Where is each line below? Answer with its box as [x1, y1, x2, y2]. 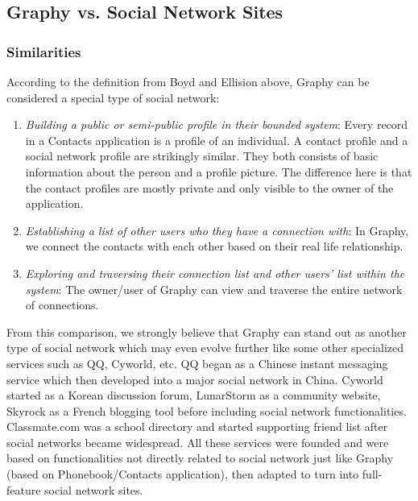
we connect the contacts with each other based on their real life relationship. [25, 238, 404, 255]
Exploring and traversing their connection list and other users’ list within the [25, 264, 405, 281]
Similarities [6, 41, 81, 61]
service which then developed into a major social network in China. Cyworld [6, 371, 383, 387]
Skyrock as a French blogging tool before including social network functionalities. [6, 402, 407, 419]
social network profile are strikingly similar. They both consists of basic [25, 147, 379, 164]
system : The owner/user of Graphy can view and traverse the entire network [25, 280, 403, 297]
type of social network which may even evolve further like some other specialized [6, 339, 404, 356]
